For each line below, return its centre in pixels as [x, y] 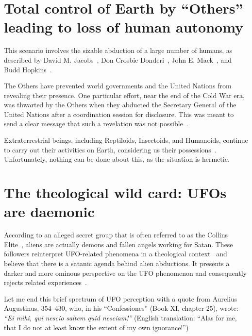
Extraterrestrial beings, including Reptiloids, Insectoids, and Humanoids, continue [126, 140]
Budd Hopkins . [28, 69]
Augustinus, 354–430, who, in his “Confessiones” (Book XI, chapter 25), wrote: [121, 308]
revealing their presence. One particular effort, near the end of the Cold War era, [124, 95]
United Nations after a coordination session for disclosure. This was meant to [119, 114]
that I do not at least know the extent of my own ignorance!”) [96, 327]
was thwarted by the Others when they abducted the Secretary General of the [120, 105]
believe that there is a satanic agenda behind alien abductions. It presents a [117, 263]
